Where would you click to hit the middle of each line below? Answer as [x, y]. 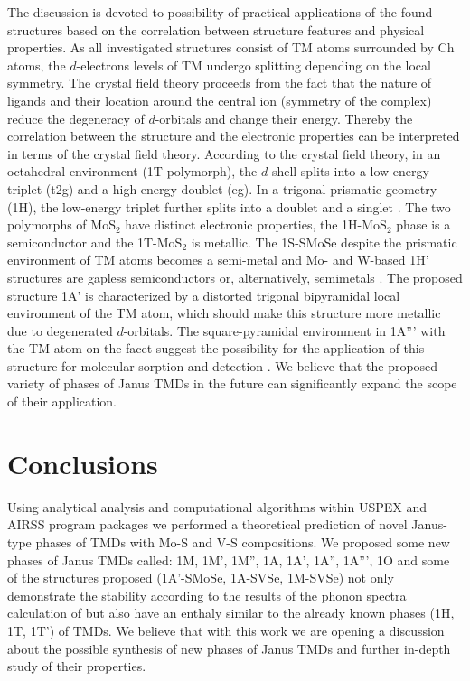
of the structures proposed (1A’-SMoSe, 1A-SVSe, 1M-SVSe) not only [201, 578]
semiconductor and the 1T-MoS [95, 242]
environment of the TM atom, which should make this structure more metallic [224, 313]
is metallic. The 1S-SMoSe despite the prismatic [324, 242]
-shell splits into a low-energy [348, 171]
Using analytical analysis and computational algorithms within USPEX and [217, 506]
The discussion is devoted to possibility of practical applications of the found [220, 12]
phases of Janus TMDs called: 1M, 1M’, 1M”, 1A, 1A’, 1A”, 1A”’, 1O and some [229, 560]
